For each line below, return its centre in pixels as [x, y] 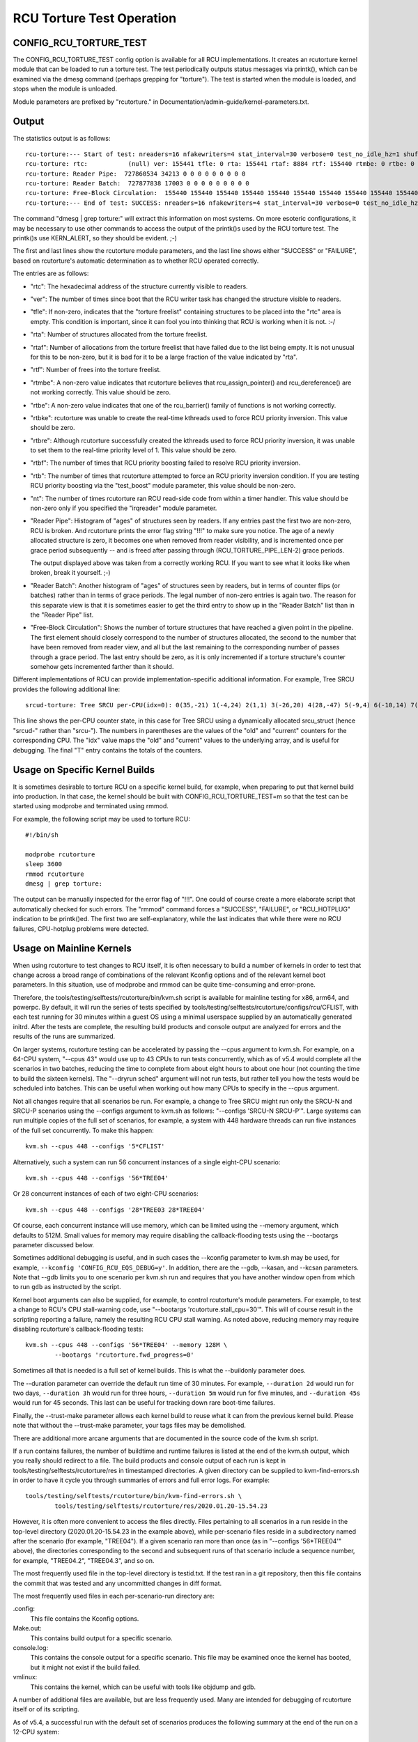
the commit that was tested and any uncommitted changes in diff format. [117, 1583]
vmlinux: [25, 1677]
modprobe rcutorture [60, 854]
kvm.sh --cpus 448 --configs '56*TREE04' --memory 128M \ [126, 1345]
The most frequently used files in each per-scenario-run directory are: [114, 1596]
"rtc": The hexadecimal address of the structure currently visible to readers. [139, 286]
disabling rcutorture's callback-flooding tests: [78, 1329]
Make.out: [27, 1628]
